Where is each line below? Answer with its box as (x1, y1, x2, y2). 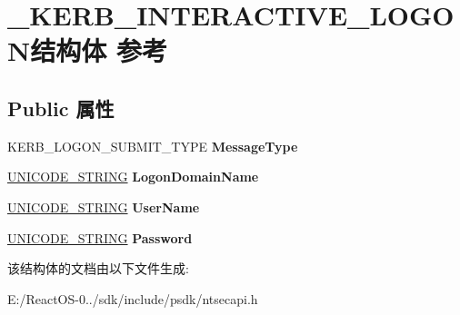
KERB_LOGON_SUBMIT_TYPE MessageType (7, 136, 298, 155)
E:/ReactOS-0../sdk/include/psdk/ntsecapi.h (7, 289, 258, 308)
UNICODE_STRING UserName (7, 197, 200, 216)
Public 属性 (7, 94, 115, 122)
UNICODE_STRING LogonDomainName (7, 167, 259, 186)
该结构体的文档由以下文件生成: (7, 259, 189, 278)
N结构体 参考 (7, 32, 167, 69)
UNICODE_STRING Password (7, 228, 193, 247)
